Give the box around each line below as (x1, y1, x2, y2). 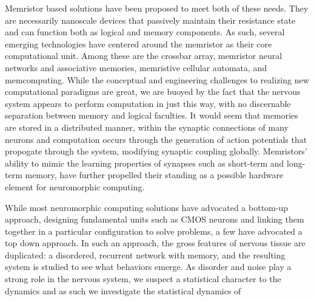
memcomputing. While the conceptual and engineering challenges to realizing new (5, 73, 309, 86)
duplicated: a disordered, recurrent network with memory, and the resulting (5, 248, 286, 261)
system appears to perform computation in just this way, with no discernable (5, 97, 291, 109)
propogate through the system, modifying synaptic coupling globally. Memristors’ (5, 145, 307, 157)
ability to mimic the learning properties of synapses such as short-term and (5, 156, 284, 169)
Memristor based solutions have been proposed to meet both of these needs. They (5, 2, 309, 14)
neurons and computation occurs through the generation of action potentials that (5, 133, 307, 145)
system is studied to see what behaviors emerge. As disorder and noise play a (5, 260, 292, 273)
